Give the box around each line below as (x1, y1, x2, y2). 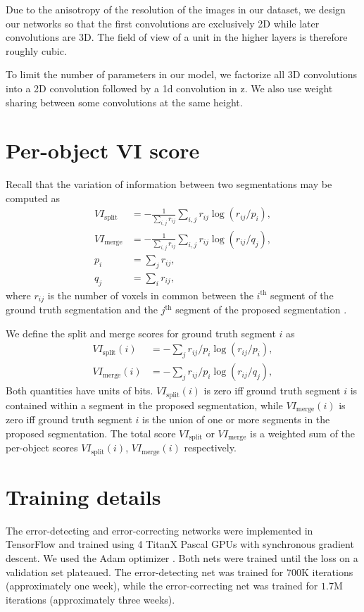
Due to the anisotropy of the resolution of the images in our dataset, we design (6, 2, 346, 16)
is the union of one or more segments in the (142, 412, 330, 427)
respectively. (184, 440, 237, 455)
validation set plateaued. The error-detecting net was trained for (6, 564, 284, 579)
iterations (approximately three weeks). (6, 592, 175, 606)
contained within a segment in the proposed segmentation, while (6, 397, 283, 412)
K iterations (301, 564, 353, 579)
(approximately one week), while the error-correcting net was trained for (6, 578, 318, 593)
